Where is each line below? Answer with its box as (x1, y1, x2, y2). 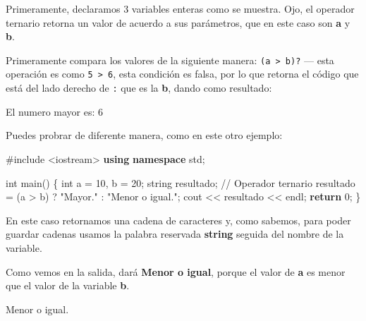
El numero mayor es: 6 (6, 104, 103, 119)
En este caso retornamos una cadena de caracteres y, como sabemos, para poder (6, 212, 351, 227)
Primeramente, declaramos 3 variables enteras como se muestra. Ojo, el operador (6, 1, 355, 16)
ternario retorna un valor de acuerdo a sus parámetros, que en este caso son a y (6, 15, 350, 30)
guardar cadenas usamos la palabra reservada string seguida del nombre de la (6, 226, 344, 241)
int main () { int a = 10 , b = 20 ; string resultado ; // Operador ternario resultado (6, 175, 355, 190)
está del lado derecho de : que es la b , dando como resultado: (6, 80, 272, 95)
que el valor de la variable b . (6, 278, 130, 293)
